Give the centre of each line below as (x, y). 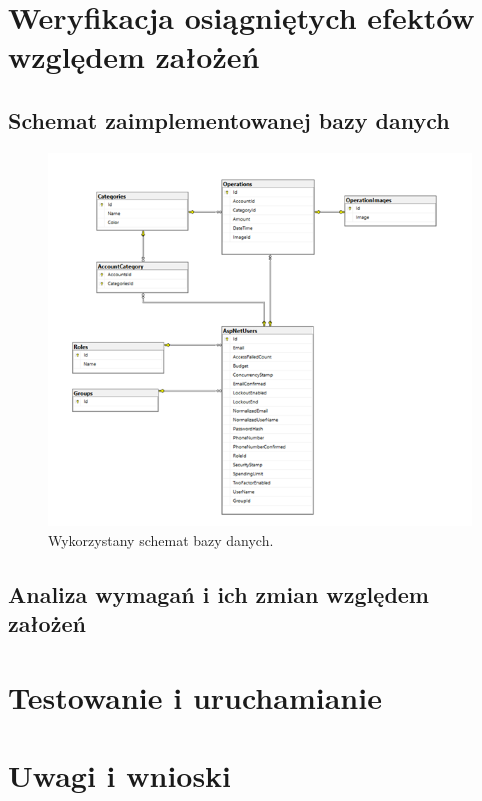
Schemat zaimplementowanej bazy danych (229, 119)
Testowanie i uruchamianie (195, 696)
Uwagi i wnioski (120, 774)
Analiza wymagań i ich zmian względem (218, 593)
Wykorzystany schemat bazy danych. (161, 539)
